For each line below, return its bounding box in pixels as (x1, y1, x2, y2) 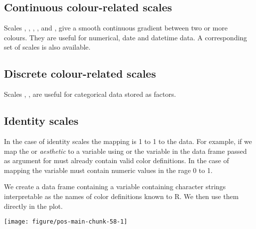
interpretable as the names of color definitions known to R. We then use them (4, 191, 239, 201)
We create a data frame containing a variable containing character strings (4, 181, 226, 192)
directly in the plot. (4, 200, 63, 211)
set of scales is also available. (4, 42, 91, 52)
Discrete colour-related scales (4, 66, 156, 81)
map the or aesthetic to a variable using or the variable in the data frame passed (4, 145, 247, 156)
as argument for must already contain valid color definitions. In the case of (4, 155, 229, 166)
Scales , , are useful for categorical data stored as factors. (4, 89, 176, 99)
